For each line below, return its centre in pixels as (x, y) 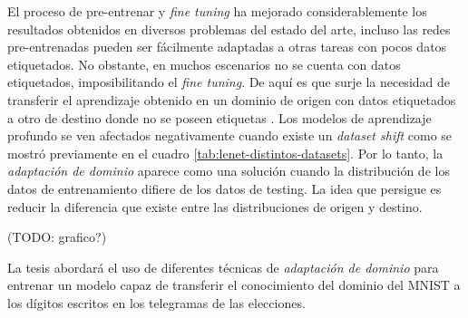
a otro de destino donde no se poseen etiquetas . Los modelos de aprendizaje (219, 117)
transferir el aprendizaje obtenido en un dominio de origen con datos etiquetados (232, 99)
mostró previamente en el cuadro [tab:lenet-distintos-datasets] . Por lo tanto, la (225, 153)
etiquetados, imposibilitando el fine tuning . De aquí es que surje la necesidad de (229, 82)
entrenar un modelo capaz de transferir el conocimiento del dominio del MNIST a (234, 285)
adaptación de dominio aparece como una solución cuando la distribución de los (229, 171)
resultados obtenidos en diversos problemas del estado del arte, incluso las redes (229, 29)
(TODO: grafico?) (57, 237)
